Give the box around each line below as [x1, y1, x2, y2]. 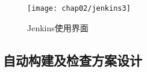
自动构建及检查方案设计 [3, 50, 142, 69]
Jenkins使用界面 [27, 21, 89, 34]
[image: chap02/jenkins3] [27, 4, 131, 13]
